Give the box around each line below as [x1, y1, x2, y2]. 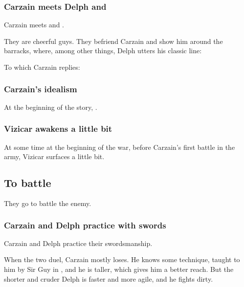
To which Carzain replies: [4, 62, 80, 72]
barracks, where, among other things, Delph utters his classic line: [4, 45, 202, 56]
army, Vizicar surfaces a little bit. [4, 151, 105, 162]
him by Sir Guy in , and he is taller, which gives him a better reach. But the [4, 264, 234, 274]
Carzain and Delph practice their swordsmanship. [4, 238, 153, 248]
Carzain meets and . [4, 20, 64, 30]
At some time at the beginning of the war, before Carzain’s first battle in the [4, 142, 235, 152]
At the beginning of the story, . [4, 102, 97, 112]
